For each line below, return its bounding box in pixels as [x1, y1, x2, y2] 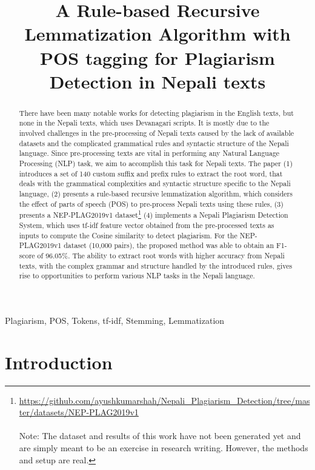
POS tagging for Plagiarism [40, 45, 275, 70]
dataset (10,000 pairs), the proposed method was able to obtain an [64, 240, 274, 250]
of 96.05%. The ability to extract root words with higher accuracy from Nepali [37, 250, 285, 260]
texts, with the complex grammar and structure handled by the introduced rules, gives [19, 260, 293, 270]
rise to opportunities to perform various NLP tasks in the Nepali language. [19, 270, 255, 281]
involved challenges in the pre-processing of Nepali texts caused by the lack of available [19, 128, 294, 138]
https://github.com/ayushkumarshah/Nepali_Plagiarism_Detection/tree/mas [19, 394, 310, 406]
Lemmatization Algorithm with [24, 21, 291, 46]
